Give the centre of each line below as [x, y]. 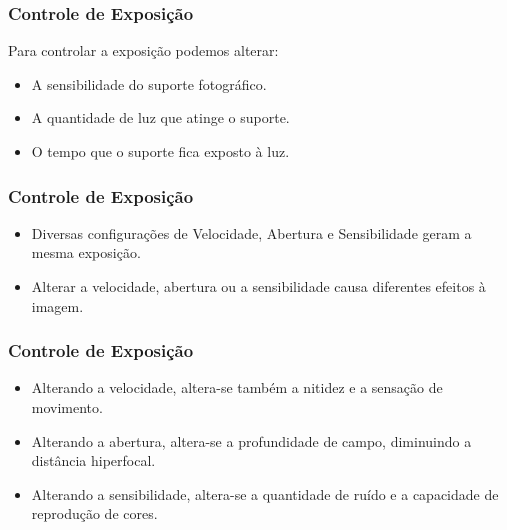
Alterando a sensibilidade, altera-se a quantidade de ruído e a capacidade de [265, 493]
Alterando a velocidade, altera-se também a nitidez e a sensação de [237, 387]
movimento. [67, 407]
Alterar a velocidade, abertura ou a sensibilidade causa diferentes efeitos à [258, 286]
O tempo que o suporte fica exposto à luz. [160, 151]
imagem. [57, 305]
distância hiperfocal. [93, 460]
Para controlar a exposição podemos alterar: [143, 50]
